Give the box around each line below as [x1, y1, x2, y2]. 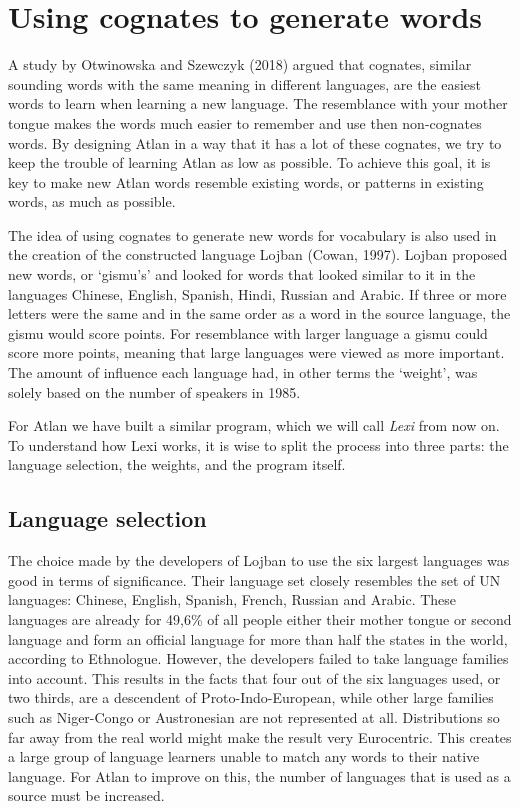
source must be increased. [8, 785, 165, 806]
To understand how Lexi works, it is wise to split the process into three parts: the [8, 434, 509, 455]
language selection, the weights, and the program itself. [8, 454, 346, 475]
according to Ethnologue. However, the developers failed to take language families [8, 648, 509, 669]
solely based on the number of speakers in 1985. [8, 381, 301, 402]
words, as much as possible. [8, 191, 176, 212]
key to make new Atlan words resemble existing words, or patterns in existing [8, 171, 484, 192]
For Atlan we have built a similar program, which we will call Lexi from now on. [8, 415, 500, 436]
